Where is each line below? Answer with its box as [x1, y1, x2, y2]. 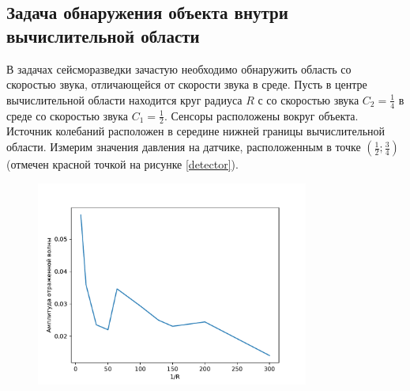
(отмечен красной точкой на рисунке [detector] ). [6, 156, 239, 173]
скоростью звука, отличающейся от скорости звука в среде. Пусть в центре [6, 76, 367, 93]
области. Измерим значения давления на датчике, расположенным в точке [6, 139, 361, 155]
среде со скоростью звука [6, 107, 129, 123]
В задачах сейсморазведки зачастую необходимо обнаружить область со [6, 60, 352, 77]
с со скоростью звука [258, 91, 359, 108]
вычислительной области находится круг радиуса [6, 91, 243, 108]
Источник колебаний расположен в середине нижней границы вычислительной [6, 123, 386, 139]
